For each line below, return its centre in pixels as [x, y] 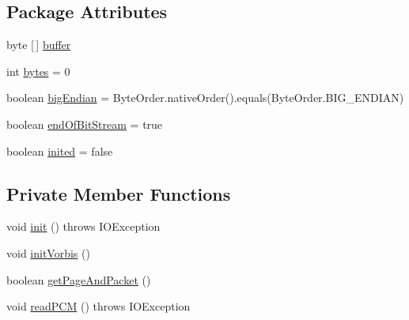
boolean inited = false [60, 151]
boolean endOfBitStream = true [85, 124]
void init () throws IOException [83, 226]
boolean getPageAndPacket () [79, 279]
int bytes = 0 [38, 71]
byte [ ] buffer [39, 45]
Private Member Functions [119, 193]
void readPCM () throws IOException [98, 306]
